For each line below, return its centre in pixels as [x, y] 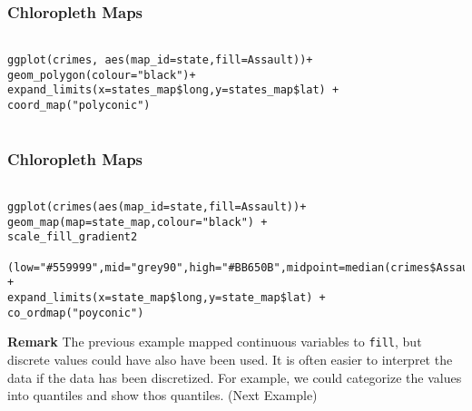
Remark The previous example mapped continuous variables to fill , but [215, 342]
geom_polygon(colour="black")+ [102, 75]
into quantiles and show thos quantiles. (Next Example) [162, 395]
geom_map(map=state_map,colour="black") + [138, 222]
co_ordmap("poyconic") [76, 313]
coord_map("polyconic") [79, 105]
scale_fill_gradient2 [73, 237]
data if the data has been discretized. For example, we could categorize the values [235, 377]
